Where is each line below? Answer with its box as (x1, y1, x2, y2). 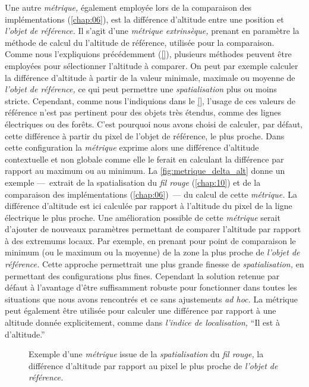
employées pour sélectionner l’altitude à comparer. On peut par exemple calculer (5, 59, 298, 71)
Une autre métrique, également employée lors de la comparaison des (5, 1, 252, 13)
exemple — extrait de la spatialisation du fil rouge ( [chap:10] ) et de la (5, 176, 261, 188)
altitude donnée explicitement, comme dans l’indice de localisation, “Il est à (5, 316, 280, 329)
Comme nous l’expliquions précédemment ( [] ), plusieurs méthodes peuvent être (5, 48, 292, 60)
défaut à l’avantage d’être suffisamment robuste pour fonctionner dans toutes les (5, 281, 297, 294)
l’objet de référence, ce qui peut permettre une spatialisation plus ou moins (5, 83, 277, 95)
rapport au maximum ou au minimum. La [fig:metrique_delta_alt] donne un (5, 164, 285, 177)
